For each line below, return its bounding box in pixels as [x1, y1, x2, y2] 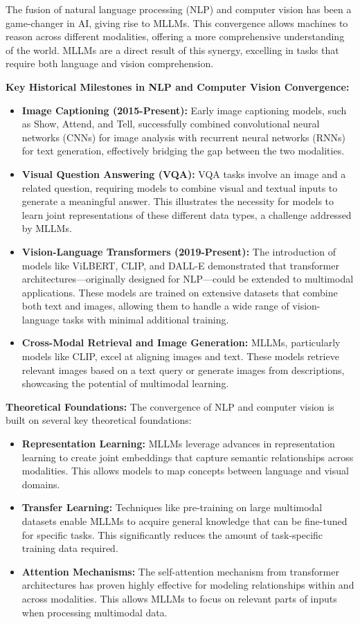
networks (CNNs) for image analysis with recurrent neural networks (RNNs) [21, 130, 345, 144]
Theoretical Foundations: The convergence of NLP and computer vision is [6, 399, 334, 413]
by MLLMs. [21, 221, 72, 235]
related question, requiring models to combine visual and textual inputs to [21, 180, 338, 195]
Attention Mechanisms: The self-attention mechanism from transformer [21, 564, 339, 578]
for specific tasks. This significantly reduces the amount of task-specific [21, 527, 323, 542]
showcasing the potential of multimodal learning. [21, 376, 229, 391]
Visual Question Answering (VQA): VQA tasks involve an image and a [21, 166, 346, 181]
